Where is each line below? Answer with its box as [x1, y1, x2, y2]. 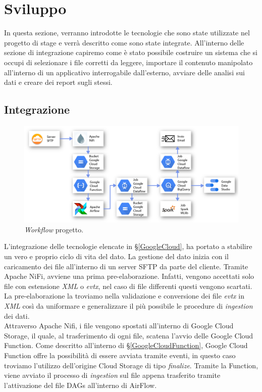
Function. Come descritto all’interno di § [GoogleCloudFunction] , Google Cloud [4, 340, 248, 351]
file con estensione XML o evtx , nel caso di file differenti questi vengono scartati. [4, 280, 252, 291]
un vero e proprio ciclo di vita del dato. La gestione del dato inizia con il [4, 251, 229, 261]
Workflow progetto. [24, 224, 84, 234]
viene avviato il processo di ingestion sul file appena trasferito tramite [4, 370, 221, 380]
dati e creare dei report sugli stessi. [4, 77, 113, 87]
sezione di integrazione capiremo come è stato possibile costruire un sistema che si [4, 47, 257, 58]
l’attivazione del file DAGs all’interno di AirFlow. [4, 379, 157, 390]
